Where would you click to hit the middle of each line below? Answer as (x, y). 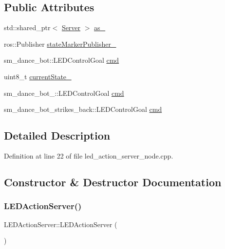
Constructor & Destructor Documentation (113, 182)
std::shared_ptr (27, 27)
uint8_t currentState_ (38, 76)
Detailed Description (57, 135)
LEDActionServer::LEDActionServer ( (61, 224)
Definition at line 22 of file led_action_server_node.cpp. (89, 155)
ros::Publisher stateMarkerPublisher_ (60, 44)
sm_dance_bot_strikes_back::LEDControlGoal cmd (83, 109)
